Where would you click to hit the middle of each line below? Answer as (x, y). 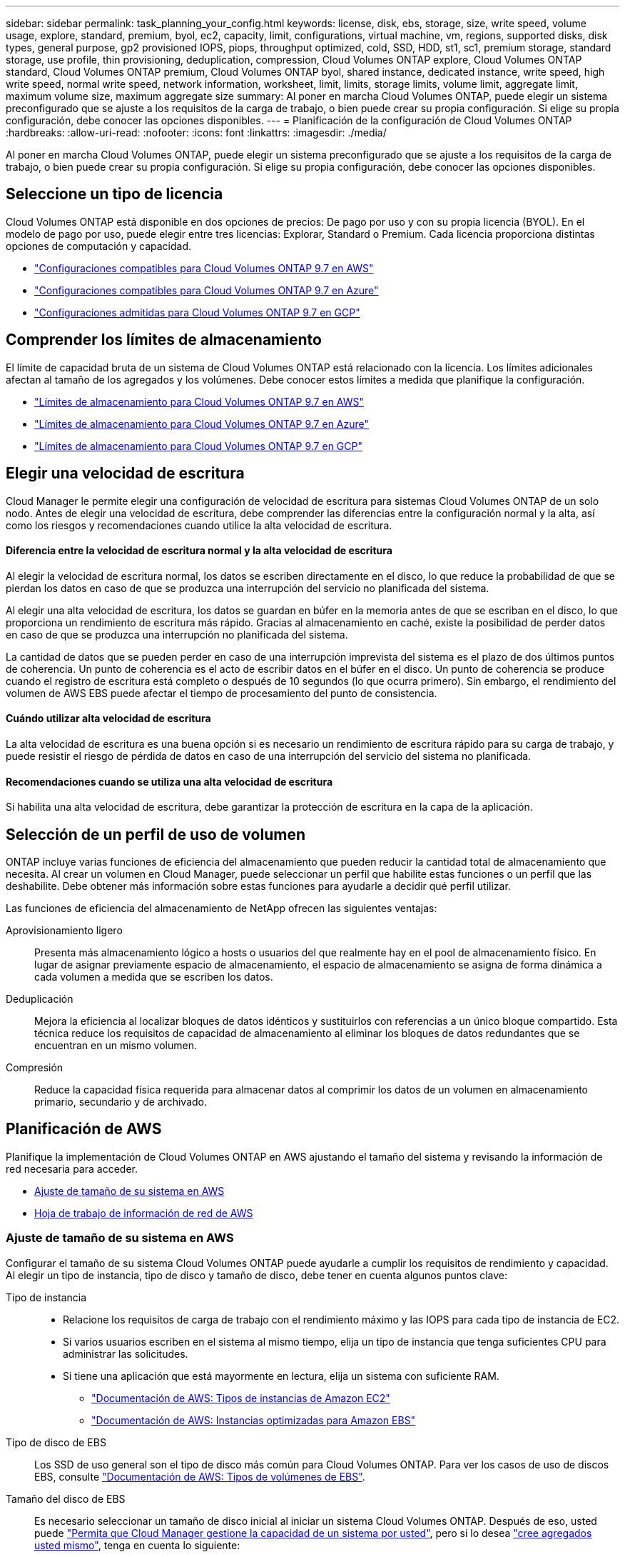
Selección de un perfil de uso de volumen (156, 834)
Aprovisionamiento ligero (64, 931)
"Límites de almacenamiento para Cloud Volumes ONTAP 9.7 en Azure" (202, 424)
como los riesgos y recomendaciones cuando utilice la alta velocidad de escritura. (199, 525)
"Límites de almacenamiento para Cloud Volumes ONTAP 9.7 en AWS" (199, 401)
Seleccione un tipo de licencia (115, 194)
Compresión (35, 1068)
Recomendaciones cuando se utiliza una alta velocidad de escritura (169, 781)
